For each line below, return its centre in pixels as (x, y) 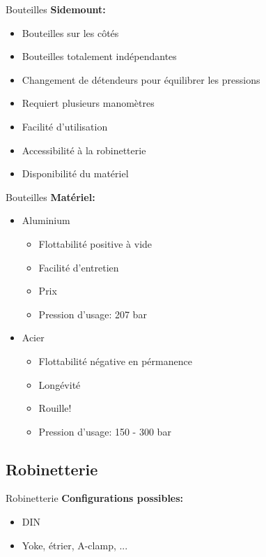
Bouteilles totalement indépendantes (99, 56)
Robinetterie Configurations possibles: (95, 498)
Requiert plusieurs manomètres (88, 103)
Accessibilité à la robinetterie (84, 150)
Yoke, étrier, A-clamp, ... (75, 545)
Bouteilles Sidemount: (56, 9)
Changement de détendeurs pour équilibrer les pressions (141, 79)
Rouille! (55, 408)
